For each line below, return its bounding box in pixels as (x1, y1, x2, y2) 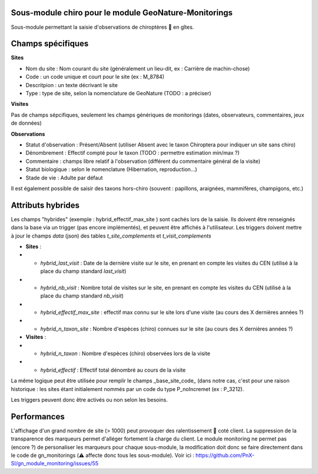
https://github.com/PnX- (195, 452, 255, 459)
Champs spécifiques (11, 39, 89, 49)
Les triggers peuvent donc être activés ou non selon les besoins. (11, 396, 168, 403)
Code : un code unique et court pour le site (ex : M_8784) (25, 74, 165, 81)
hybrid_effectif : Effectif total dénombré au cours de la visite (40, 366, 186, 373)
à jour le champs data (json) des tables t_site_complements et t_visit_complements (11, 232, 211, 239)
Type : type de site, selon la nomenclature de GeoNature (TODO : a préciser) (25, 89, 211, 96)
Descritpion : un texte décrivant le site (25, 81, 118, 88)
